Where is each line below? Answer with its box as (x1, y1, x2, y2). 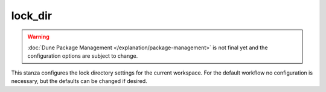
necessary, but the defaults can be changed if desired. (11, 78, 147, 85)
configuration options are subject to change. (27, 52, 138, 60)
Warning (27, 33, 50, 40)
